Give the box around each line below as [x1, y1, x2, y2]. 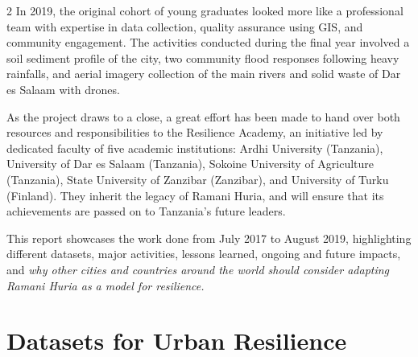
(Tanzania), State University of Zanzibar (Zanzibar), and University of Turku [6, 170, 389, 187]
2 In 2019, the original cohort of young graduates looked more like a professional [6, 2, 404, 18]
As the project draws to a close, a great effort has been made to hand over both [6, 108, 400, 125]
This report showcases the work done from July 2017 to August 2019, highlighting [6, 229, 412, 246]
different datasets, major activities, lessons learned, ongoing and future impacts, [6, 245, 401, 262]
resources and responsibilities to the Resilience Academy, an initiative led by [6, 124, 383, 141]
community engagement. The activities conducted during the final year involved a [6, 34, 410, 51]
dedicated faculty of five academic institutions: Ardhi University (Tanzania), [6, 139, 383, 156]
